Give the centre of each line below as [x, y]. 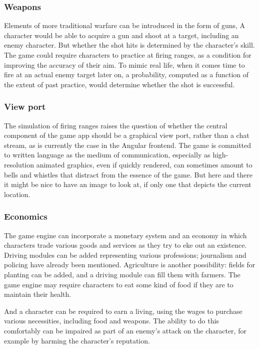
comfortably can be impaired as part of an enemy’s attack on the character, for [125, 330]
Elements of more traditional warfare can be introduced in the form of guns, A [125, 25]
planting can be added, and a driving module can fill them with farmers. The [122, 274]
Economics [26, 216]
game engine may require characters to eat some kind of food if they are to [119, 284]
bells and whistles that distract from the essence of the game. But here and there [128, 174]
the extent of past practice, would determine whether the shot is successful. [119, 84]
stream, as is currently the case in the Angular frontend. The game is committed [128, 145]
